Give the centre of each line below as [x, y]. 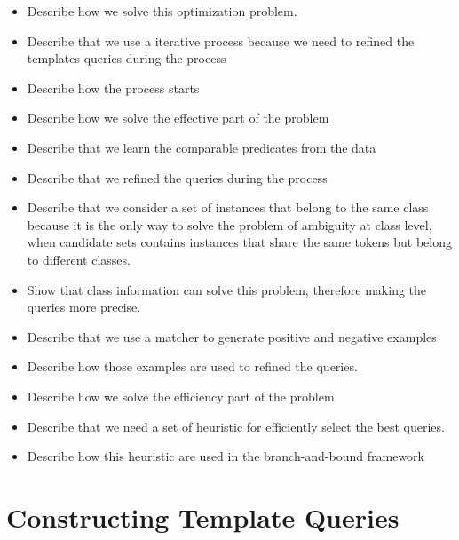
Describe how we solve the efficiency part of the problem [181, 396]
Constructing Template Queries [203, 516]
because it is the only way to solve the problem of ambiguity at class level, [229, 224]
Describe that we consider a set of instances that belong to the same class [228, 207]
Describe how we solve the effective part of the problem [178, 118]
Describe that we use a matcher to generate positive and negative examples [232, 336]
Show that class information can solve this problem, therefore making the [227, 289]
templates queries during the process [127, 58]
